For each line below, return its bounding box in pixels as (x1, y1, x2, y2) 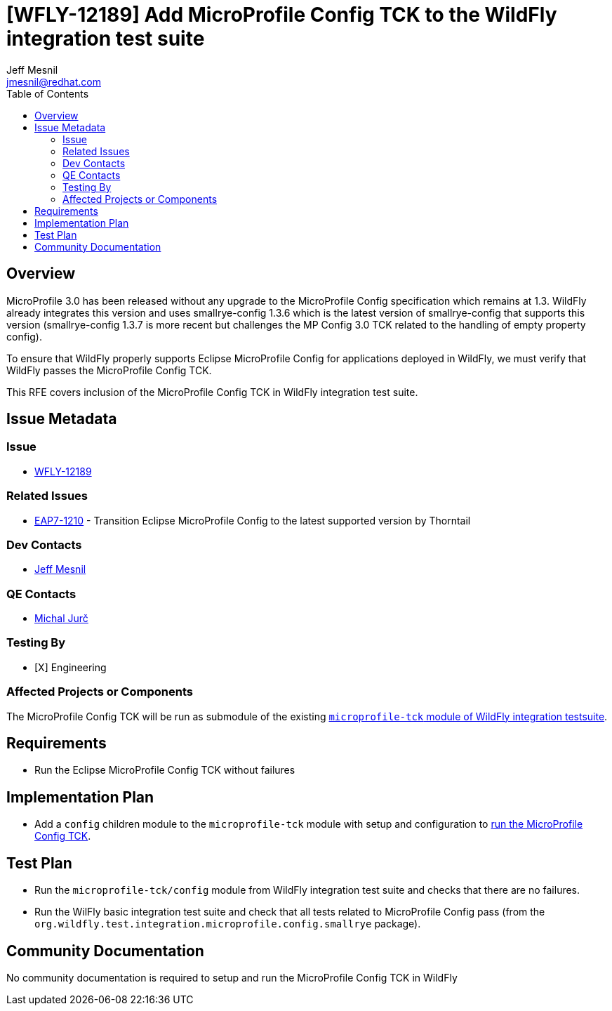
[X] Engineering (34, 661, 107, 673)
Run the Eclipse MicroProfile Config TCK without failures (34, 764, 295, 777)
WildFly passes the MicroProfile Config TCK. (6, 364, 212, 376)
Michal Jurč (34, 612, 88, 625)
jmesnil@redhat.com (6, 75, 101, 88)
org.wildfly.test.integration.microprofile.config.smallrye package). (34, 918, 421, 930)
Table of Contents (6, 87, 89, 100)
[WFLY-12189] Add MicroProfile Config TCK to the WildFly (6, 3, 557, 27)
